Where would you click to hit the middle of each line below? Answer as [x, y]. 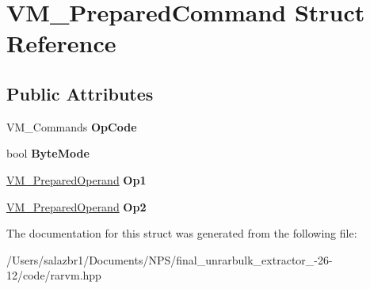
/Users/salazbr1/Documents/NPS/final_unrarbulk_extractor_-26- [170, 259]
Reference [61, 43]
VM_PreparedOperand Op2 [76, 206]
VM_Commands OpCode [72, 126]
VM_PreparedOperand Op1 [76, 179]
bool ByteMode [48, 153]
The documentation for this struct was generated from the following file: [182, 233]
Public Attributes [80, 93]
